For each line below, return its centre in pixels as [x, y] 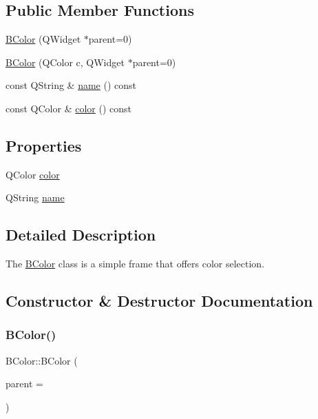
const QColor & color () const [69, 108]
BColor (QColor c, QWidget [65, 62]
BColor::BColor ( [42, 360]
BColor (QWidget [43, 39]
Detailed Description [81, 235]
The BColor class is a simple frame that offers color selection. [135, 264]
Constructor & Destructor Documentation [159, 301]
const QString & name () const [71, 85]
